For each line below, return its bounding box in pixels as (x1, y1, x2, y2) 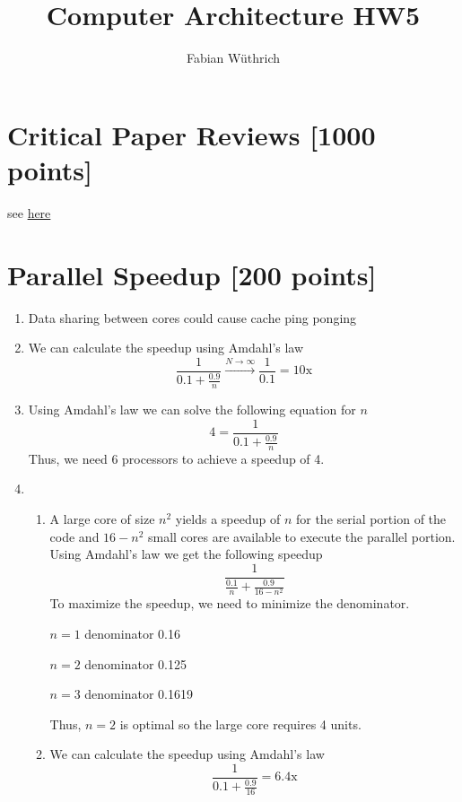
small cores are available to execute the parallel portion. (147, 527, 456, 545)
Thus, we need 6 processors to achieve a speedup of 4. (28, 449, 325, 467)
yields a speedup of (175, 510, 281, 528)
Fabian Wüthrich (186, 48, 281, 67)
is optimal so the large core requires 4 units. (119, 714, 362, 733)
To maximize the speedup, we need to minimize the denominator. (49, 594, 410, 613)
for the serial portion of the (295, 510, 447, 528)
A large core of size (49, 510, 155, 528)
